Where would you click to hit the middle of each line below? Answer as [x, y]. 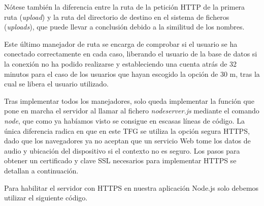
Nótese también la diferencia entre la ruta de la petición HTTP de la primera [125, 7]
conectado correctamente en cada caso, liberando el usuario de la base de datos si [131, 54]
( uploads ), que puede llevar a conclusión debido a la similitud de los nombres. [124, 27]
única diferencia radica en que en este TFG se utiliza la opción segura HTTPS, [127, 130]
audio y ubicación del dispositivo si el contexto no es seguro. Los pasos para [122, 150]
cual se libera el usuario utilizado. [56, 84]
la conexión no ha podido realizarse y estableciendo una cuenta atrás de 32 [121, 63]
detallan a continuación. [41, 170]
